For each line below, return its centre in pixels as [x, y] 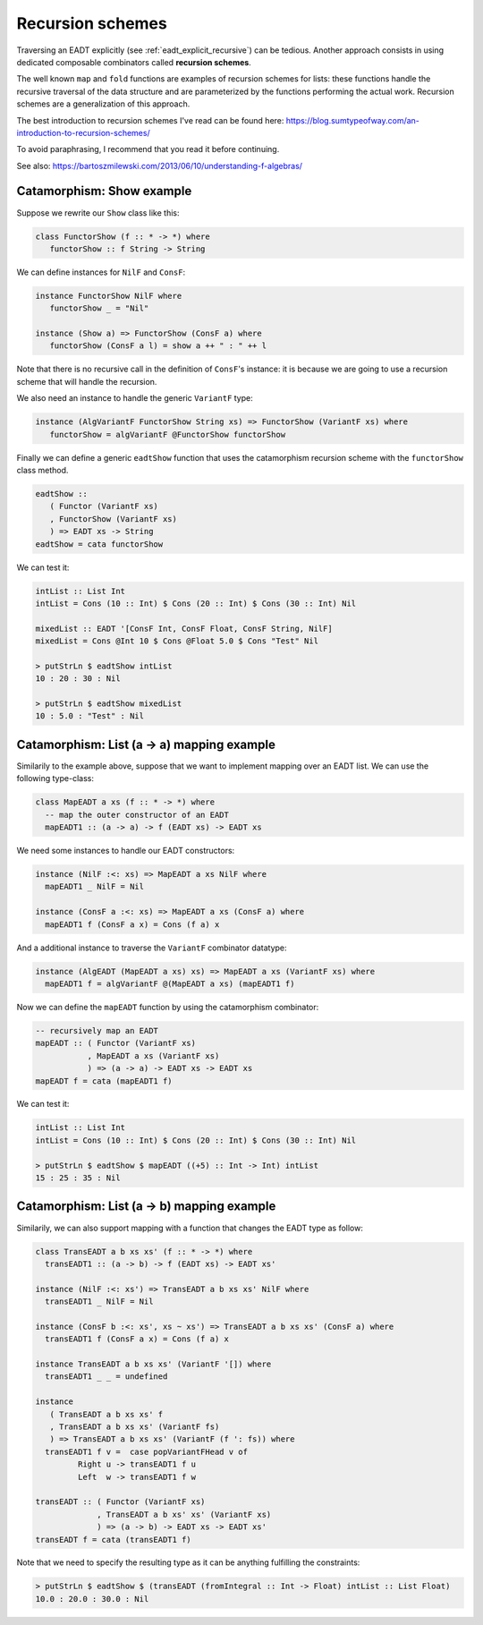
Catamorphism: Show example [104, 191]
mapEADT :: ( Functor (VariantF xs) [116, 1043]
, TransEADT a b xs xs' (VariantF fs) [135, 1426]
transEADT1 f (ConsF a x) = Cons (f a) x [137, 1339]
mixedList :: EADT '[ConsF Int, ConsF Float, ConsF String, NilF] [184, 628]
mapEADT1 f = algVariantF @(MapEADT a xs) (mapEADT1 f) [170, 983]
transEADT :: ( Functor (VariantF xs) [120, 1502]
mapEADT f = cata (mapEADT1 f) [104, 1081]
